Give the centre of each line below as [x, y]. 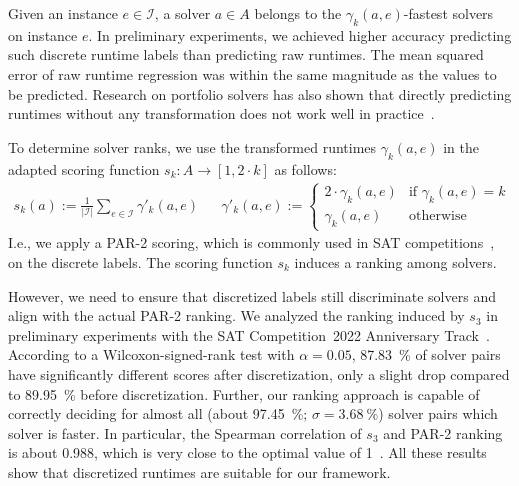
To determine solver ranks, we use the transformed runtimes [192, 146]
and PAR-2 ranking [443, 432]
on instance [43, 34]
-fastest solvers [448, 13]
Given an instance [63, 13]
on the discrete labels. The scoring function [140, 261]
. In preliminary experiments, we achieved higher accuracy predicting [300, 34]
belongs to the [298, 13]
